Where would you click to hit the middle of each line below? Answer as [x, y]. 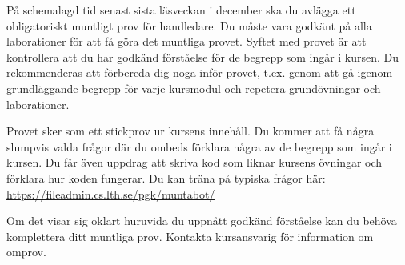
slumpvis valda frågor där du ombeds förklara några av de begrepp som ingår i [199, 146]
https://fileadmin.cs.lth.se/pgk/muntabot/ [111, 193]
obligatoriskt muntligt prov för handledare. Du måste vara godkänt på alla [189, 25]
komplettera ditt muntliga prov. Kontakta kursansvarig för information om [190, 236]
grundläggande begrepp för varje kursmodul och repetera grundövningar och [194, 88]
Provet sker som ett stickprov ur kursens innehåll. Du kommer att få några [190, 131]
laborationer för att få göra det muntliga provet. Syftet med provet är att [186, 41]
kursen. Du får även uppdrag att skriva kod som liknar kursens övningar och [194, 162]
